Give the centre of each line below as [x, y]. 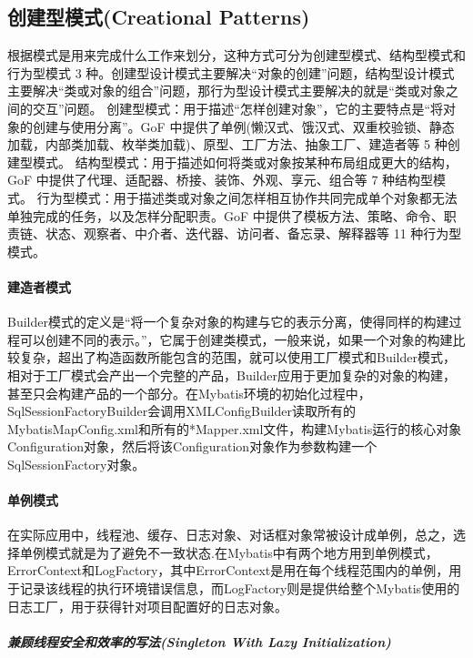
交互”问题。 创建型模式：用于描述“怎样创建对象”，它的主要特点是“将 [238, 108]
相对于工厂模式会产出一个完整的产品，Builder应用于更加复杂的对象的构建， [231, 375]
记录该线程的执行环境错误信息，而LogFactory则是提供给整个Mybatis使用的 [240, 588]
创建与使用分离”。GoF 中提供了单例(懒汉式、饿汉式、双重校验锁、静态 [243, 126]
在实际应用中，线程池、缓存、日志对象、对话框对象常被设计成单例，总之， [230, 535]
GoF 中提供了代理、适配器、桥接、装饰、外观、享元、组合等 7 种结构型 [221, 180]
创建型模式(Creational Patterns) [159, 17]
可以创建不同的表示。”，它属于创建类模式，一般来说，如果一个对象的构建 [236, 339]
